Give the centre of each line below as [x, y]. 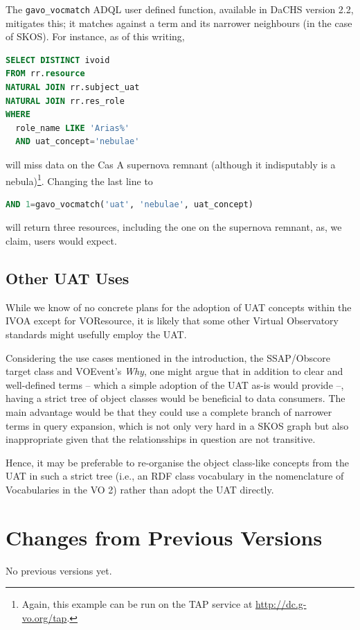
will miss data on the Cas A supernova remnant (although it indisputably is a [171, 164]
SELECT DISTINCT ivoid [58, 60]
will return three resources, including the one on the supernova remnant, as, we [174, 227]
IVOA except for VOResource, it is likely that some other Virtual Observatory [172, 321]
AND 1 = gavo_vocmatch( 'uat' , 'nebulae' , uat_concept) [130, 204]
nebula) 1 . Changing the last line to [79, 180]
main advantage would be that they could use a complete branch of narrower [169, 411]
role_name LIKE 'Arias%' [72, 128]
